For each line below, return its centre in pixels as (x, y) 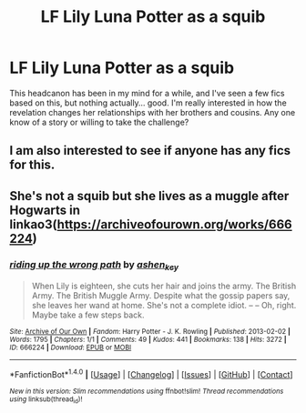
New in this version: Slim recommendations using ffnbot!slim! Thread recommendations (147, 391)
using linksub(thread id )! (46, 400)
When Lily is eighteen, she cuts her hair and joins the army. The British (164, 286)
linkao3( (33, 224)
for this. (32, 165)
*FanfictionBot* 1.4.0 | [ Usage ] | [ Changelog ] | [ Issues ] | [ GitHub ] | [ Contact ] (151, 373)
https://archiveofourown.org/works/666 (175, 224)
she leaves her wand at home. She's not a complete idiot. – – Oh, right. (164, 306)
